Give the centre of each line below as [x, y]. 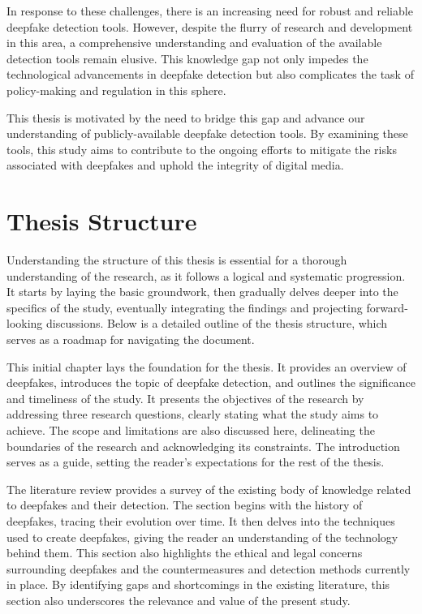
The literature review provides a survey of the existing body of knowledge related [209, 489]
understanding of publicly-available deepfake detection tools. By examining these [207, 133]
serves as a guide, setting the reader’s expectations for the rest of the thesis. [196, 462]
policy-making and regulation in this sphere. [116, 90]
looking [25, 323]
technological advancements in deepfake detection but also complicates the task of [210, 74]
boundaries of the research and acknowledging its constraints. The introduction [203, 446]
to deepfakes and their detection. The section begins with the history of [185, 505]
